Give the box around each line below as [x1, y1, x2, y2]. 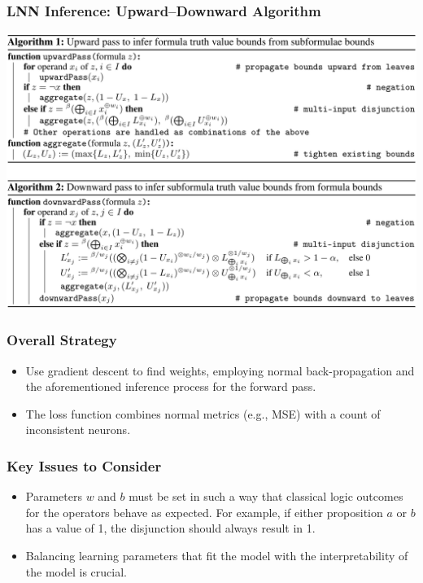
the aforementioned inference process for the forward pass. [25, 378, 316, 395]
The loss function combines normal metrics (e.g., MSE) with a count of [25, 405, 381, 422]
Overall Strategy [7, 330, 117, 350]
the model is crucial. [25, 563, 127, 580]
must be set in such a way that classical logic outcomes [129, 488, 403, 505]
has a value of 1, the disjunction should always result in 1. [25, 519, 316, 537]
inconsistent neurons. [25, 421, 131, 438]
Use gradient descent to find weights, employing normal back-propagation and [25, 362, 415, 379]
